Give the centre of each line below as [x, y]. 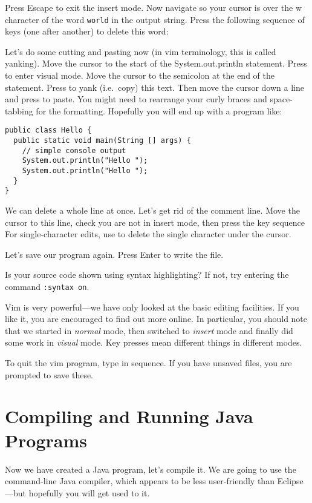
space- [281, 99]
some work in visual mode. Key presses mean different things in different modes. [154, 342]
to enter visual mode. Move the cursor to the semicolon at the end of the [140, 75]
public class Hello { [48, 130]
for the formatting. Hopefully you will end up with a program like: [159, 110]
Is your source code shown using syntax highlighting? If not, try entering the [147, 275]
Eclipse [290, 481]
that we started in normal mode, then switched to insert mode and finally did [149, 330]
